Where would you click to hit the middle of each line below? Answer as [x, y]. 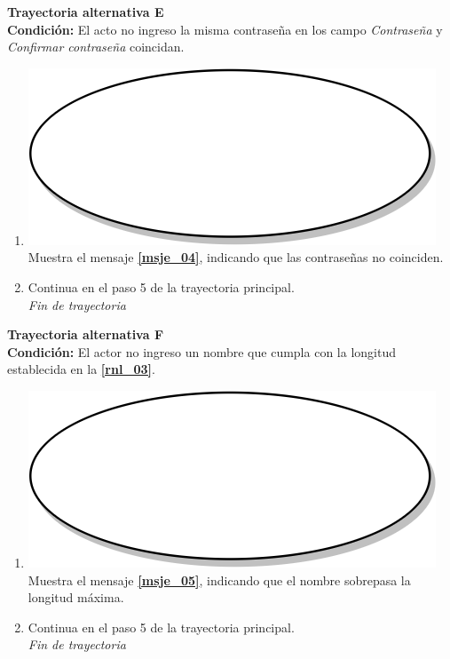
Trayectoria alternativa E [86, 12]
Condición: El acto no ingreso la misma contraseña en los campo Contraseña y [225, 29]
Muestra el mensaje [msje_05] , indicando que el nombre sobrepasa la [219, 580]
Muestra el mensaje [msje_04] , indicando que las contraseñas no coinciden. [236, 257]
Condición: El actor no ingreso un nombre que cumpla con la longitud [201, 351]
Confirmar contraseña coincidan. [96, 47]
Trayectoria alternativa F [86, 334]
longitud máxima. [76, 597]
